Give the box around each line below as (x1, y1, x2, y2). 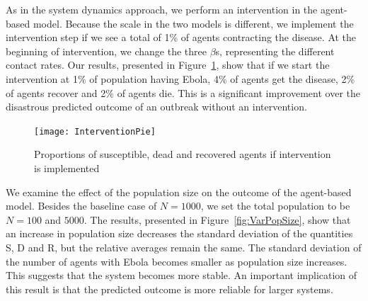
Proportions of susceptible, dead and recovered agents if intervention (34, 147, 331, 161)
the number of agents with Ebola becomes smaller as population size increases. (6, 254, 347, 268)
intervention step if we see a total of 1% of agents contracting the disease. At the (6, 30, 357, 45)
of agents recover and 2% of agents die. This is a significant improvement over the (6, 85, 360, 100)
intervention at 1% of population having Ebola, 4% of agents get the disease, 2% (6, 71, 355, 86)
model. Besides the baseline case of (6, 198, 157, 213)
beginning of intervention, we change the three (6, 43, 207, 58)
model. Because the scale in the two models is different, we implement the (33, 16, 354, 30)
